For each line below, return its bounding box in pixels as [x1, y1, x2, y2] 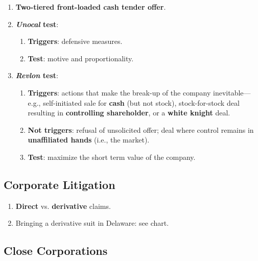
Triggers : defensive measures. [28, 36, 123, 46]
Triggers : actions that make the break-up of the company [28, 87, 211, 98]
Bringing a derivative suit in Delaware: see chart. [15, 218, 169, 228]
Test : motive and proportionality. [28, 53, 134, 63]
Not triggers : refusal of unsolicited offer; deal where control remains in [28, 124, 254, 135]
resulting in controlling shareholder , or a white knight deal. [28, 107, 230, 118]
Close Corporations [4, 243, 108, 258]
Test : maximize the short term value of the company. [28, 151, 196, 162]
